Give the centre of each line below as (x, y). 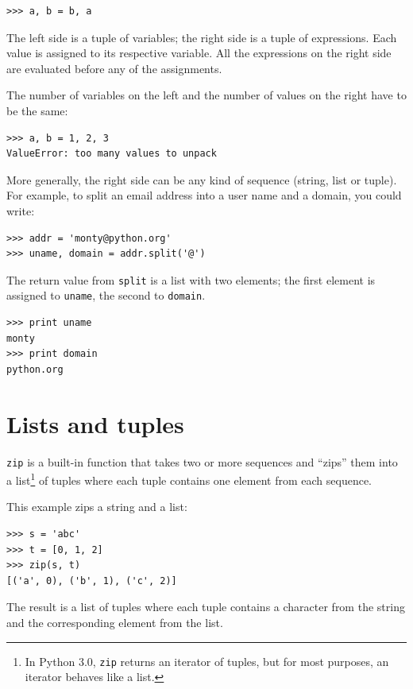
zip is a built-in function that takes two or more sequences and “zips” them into (202, 461)
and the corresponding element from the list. (115, 622)
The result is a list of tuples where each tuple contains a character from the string (206, 607)
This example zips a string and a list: (97, 507)
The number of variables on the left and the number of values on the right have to (206, 95)
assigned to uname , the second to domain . (106, 295)
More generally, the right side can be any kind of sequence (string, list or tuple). (202, 179)
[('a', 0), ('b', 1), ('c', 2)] (92, 581)
